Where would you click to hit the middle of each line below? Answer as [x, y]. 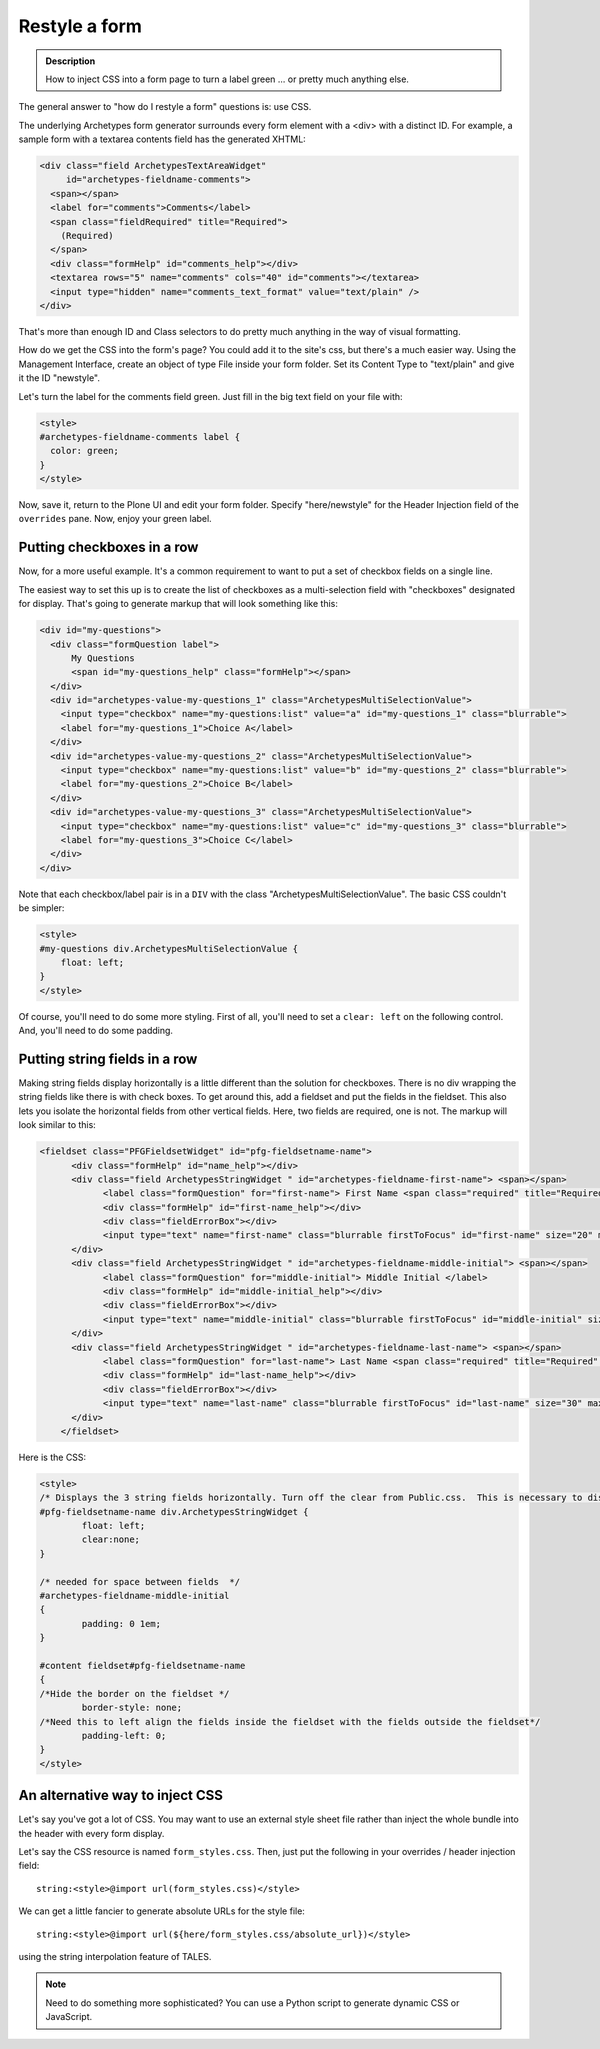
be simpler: [41, 908]
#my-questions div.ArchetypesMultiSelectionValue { [169, 948]
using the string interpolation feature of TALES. [115, 1956]
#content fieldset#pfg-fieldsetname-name [142, 1665]
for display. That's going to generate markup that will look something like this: [178, 604]
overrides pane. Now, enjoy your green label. [115, 519]
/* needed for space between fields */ [139, 1581]
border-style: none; [132, 1708]
